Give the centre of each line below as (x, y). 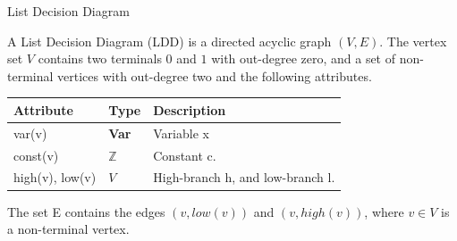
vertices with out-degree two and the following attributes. (215, 75)
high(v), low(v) (55, 177)
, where (384, 211)
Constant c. (185, 155)
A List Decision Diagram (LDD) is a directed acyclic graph (169, 41)
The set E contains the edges (86, 211)
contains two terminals (100, 58)
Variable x (181, 133)
